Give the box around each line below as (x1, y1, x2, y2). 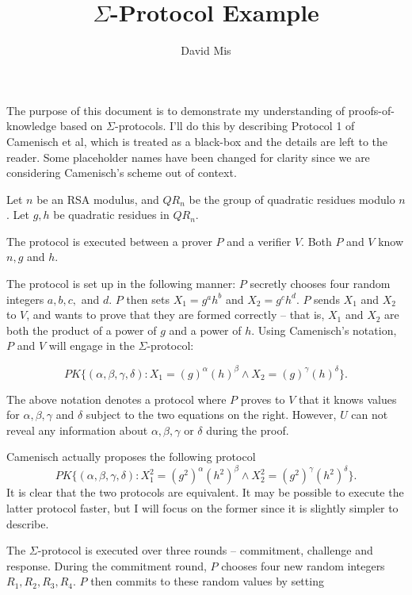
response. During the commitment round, (6, 557, 207, 574)
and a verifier (227, 232, 292, 249)
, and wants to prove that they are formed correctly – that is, (26, 306, 325, 323)
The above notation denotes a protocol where (6, 390, 227, 407)
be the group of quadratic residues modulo (189, 190, 395, 207)
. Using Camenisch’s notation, (251, 321, 397, 338)
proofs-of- (348, 102, 395, 118)
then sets (126, 290, 170, 307)
